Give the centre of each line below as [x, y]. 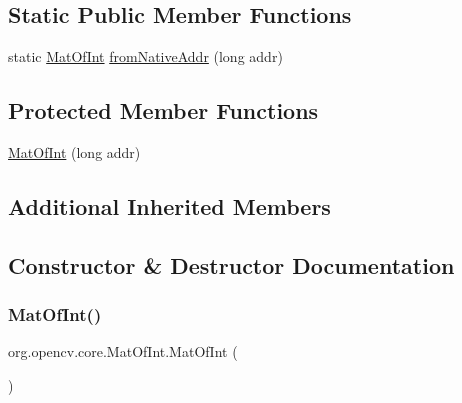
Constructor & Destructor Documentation [231, 264]
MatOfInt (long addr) [74, 152]
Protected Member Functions [163, 110]
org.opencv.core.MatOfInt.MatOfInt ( [123, 351]
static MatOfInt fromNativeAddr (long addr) [145, 56]
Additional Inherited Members [169, 205]
